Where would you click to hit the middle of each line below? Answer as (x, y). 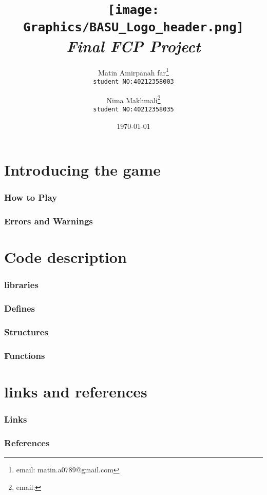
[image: (133, 10)
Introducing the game (82, 170)
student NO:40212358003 (133, 82)
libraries (21, 285)
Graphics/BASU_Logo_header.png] (133, 27)
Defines (20, 308)
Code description (65, 257)
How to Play (31, 197)
